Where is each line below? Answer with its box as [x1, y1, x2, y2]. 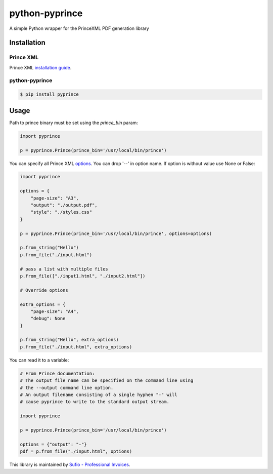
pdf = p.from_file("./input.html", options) [20, 449, 132, 454]
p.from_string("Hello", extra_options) [20, 337, 119, 343]
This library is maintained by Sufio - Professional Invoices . [9, 461, 130, 468]
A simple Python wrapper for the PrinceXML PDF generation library [9, 25, 149, 31]
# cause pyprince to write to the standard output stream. [20, 399, 169, 405]
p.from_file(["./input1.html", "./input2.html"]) [20, 273, 146, 279]
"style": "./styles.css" [30, 209, 93, 215]
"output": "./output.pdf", [30, 203, 98, 208]
